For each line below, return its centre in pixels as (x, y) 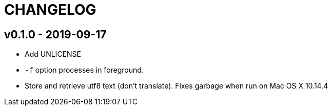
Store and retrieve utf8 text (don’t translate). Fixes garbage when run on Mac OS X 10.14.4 (177, 86)
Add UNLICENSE (53, 54)
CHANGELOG (50, 10)
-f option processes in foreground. (84, 70)
